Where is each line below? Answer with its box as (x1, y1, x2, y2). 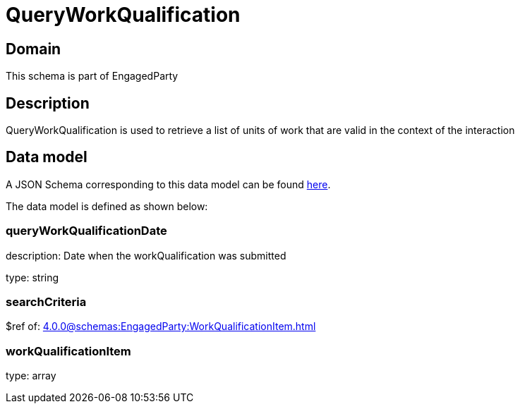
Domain (6, 39, 61, 58)
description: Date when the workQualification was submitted (6, 249, 286, 262)
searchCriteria (6, 294, 87, 309)
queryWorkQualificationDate (6, 224, 167, 238)
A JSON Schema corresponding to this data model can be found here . (6, 178, 331, 190)
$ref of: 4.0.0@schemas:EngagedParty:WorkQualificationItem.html (6, 320, 316, 333)
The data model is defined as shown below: (6, 200, 208, 212)
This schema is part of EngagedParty (6, 70, 179, 83)
